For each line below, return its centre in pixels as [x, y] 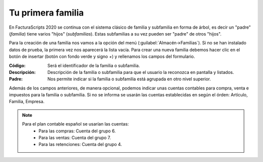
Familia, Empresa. [27, 102]
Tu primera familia [47, 13]
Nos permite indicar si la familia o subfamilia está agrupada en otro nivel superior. [129, 79]
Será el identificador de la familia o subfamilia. [94, 65]
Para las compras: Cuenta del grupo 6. [77, 131]
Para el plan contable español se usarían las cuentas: [75, 124]
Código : [17, 65]
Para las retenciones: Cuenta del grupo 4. [80, 144]
